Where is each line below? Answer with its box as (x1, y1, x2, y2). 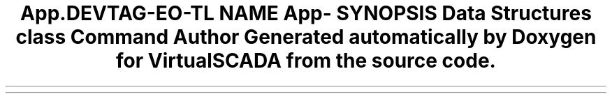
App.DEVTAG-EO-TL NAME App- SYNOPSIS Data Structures (20, 1, 592, 25)
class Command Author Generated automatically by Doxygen (15, 25, 597, 49)
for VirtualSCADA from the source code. (116, 49, 496, 73)
